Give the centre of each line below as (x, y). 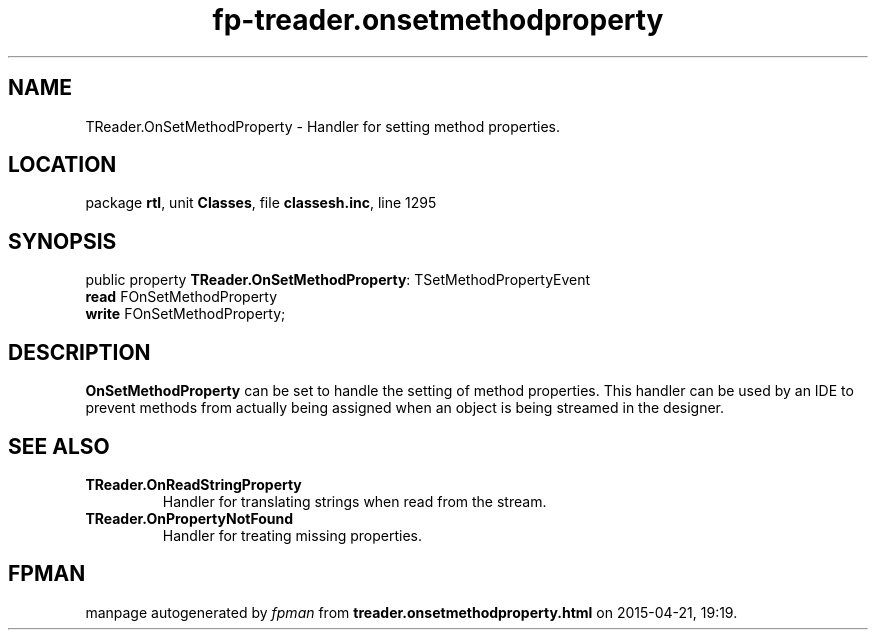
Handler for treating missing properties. (292, 535)
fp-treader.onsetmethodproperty (438, 20)
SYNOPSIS (62, 241)
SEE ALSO (59, 446)
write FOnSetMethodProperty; (185, 314)
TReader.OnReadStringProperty (193, 484)
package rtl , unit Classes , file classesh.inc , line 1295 (261, 203)
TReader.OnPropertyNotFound (189, 518)
